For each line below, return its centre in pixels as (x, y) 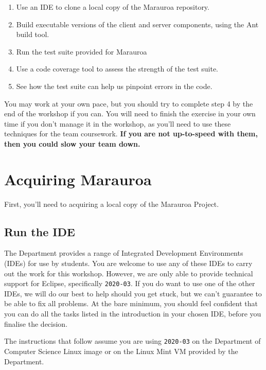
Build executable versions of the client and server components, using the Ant (137, 24)
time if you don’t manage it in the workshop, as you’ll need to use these (118, 123)
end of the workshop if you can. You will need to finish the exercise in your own (130, 113)
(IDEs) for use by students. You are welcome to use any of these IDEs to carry (128, 263)
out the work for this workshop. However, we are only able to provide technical (129, 273)
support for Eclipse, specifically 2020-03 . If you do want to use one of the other (130, 283)
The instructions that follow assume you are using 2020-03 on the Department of (132, 341)
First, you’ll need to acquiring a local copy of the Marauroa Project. (112, 204)
